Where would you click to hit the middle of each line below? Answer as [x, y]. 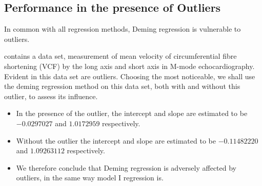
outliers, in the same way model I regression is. [90, 178]
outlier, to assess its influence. [51, 96]
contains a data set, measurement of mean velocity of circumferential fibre [120, 56]
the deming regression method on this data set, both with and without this [122, 86]
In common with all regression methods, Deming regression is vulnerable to [123, 29]
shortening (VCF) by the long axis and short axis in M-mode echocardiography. [129, 66]
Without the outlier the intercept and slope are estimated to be [116, 140]
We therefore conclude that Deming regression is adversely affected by [126, 167]
